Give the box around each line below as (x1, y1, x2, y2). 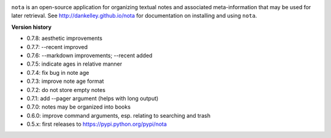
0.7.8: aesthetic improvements (26, 34, 102, 42)
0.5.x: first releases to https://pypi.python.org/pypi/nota (26, 120, 167, 128)
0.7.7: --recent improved (26, 43, 88, 50)
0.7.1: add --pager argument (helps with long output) (26, 94, 159, 102)
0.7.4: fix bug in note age (26, 69, 89, 76)
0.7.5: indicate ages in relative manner (26, 60, 123, 67)
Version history (11, 23, 52, 31)
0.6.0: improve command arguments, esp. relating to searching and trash (26, 112, 211, 119)
